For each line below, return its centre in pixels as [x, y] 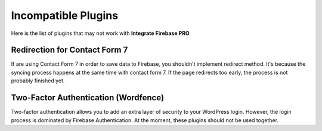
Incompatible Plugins [65, 15]
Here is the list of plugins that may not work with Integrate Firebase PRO [100, 33]
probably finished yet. [38, 81]
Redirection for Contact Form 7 [69, 50]
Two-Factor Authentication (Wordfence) [87, 98]
